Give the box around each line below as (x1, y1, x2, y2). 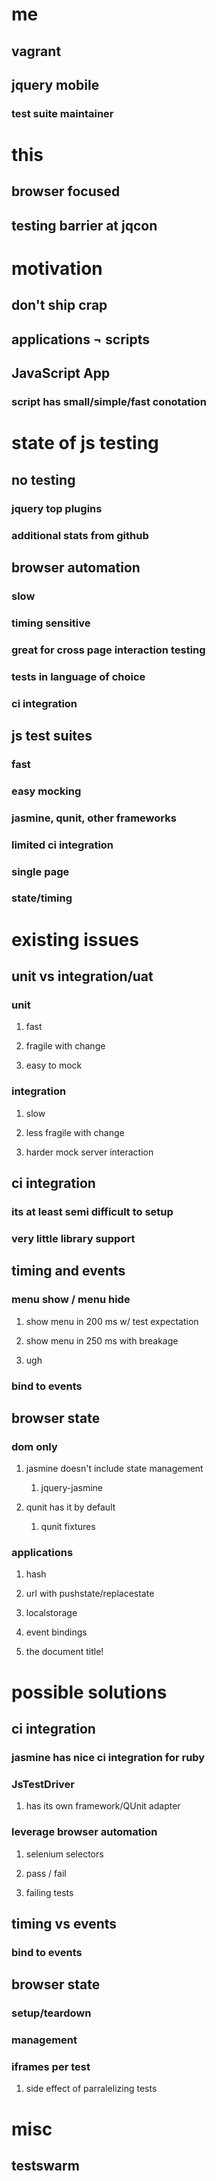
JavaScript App (11, 365, 111, 382)
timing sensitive (11, 616, 91, 630)
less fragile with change (25, 1126, 125, 1138)
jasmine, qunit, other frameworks (11, 811, 177, 825)
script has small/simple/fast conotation (11, 395, 207, 409)
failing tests (25, 1886, 74, 1898)
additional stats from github (11, 528, 149, 542)
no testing (11, 471, 76, 488)
